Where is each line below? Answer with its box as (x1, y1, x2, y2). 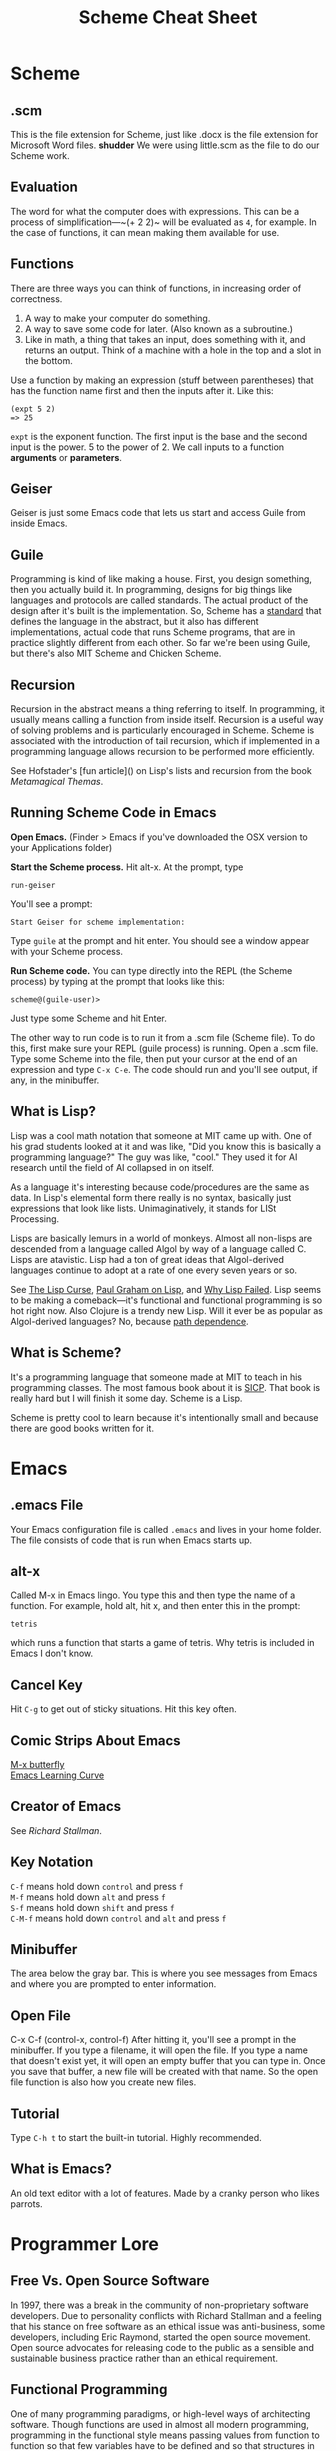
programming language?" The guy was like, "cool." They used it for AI (10, 1151, 298, 1163)
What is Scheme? (10, 1344, 122, 1361)
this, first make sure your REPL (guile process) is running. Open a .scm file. (10, 1042, 319, 1054)
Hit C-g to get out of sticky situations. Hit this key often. (10, 1703, 237, 1715)
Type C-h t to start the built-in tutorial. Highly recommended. (10, 2132, 262, 2143)
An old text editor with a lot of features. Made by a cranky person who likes (10, 2187, 320, 2199)
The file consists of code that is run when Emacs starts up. (10, 1534, 253, 1546)
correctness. (10, 292, 63, 305)
